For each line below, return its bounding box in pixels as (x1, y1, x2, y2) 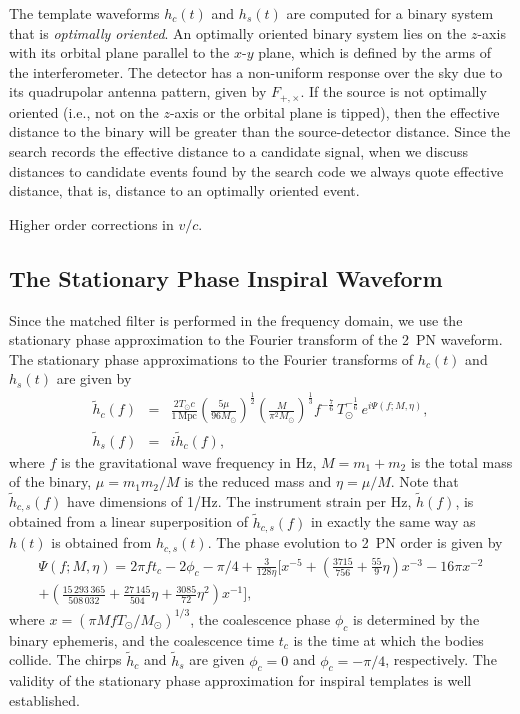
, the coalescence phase (190, 608, 331, 629)
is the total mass (410, 451, 513, 472)
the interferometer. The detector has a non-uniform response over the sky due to (9, 61, 503, 82)
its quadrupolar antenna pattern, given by (9, 81, 267, 102)
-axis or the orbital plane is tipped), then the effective (169, 101, 500, 122)
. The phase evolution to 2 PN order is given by (207, 532, 503, 553)
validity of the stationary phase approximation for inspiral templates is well (9, 670, 472, 691)
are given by (56, 368, 132, 389)
